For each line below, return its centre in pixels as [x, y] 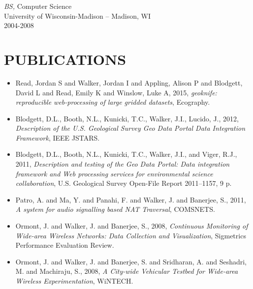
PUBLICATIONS [65, 59]
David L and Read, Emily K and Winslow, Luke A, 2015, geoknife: [116, 92]
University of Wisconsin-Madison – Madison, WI [77, 15]
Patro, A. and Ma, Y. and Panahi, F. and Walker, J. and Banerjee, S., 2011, [131, 199]
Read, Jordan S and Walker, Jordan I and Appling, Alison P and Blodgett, [129, 82]
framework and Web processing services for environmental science [114, 173]
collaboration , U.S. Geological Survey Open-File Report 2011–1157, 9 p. [124, 183]
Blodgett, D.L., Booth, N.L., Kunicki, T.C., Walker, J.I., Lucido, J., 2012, [127, 118]
